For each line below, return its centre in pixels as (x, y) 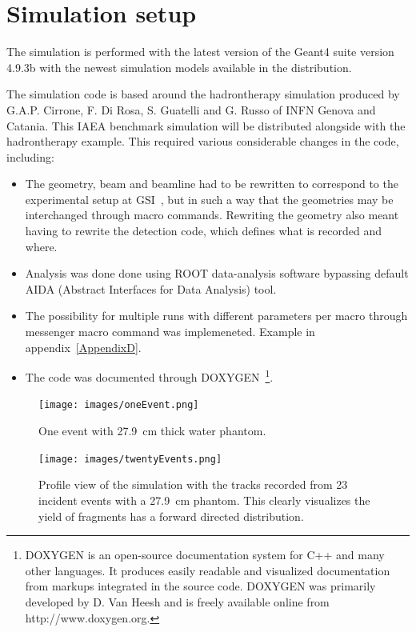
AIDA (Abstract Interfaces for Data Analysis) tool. (151, 288)
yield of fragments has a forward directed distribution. (171, 516)
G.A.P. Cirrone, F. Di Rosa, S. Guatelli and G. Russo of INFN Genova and (191, 109)
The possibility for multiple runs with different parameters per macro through (216, 316)
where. (41, 246)
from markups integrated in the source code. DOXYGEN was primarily (200, 586)
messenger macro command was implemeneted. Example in (170, 332)
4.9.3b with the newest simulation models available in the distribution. (179, 67)
